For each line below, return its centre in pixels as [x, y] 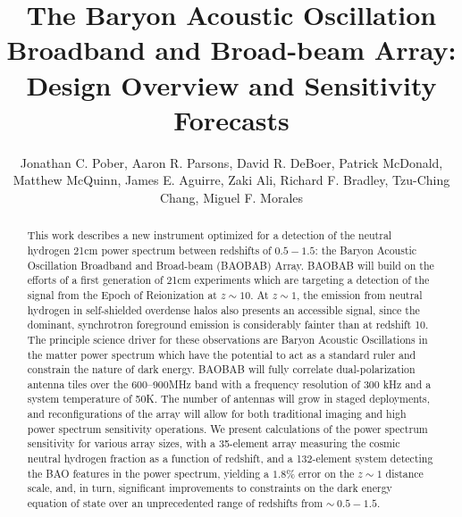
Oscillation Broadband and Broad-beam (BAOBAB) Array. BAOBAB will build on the [231, 265]
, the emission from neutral [360, 294]
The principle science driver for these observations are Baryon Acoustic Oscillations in [227, 339]
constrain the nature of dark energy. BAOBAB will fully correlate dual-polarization [221, 369]
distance [404, 473]
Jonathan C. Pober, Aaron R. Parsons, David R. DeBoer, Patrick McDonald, [231, 162]
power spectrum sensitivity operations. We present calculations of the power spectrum [227, 428]
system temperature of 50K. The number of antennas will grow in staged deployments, [229, 399]
